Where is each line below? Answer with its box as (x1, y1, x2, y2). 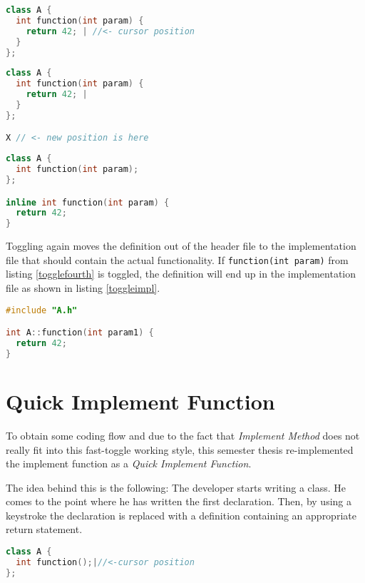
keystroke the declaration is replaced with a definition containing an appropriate (6, 507, 356, 522)
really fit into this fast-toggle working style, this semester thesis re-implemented (6, 442, 354, 457)
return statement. (6, 522, 83, 537)
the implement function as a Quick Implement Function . (6, 456, 252, 471)
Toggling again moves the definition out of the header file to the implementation (6, 238, 356, 253)
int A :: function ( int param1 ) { (6, 328, 154, 338)
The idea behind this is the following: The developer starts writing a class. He (6, 480, 346, 495)
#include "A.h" (6, 305, 78, 315)
